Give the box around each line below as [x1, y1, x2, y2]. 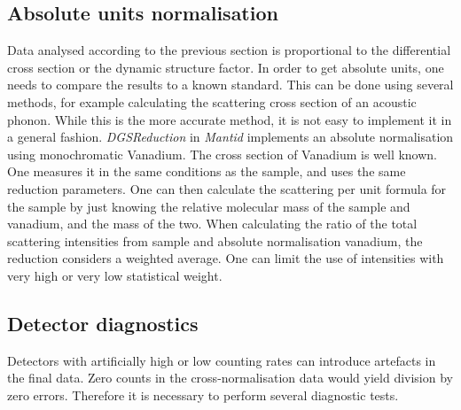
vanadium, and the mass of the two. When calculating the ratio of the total [7, 214, 418, 233]
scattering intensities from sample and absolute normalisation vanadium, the [7, 231, 423, 250]
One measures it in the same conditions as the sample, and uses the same [7, 162, 406, 181]
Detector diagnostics [7, 309, 199, 337]
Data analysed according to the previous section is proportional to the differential [7, 41, 451, 59]
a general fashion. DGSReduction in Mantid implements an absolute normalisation [7, 128, 454, 146]
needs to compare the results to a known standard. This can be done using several [7, 75, 454, 94]
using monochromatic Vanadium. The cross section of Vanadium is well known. [7, 144, 438, 163]
